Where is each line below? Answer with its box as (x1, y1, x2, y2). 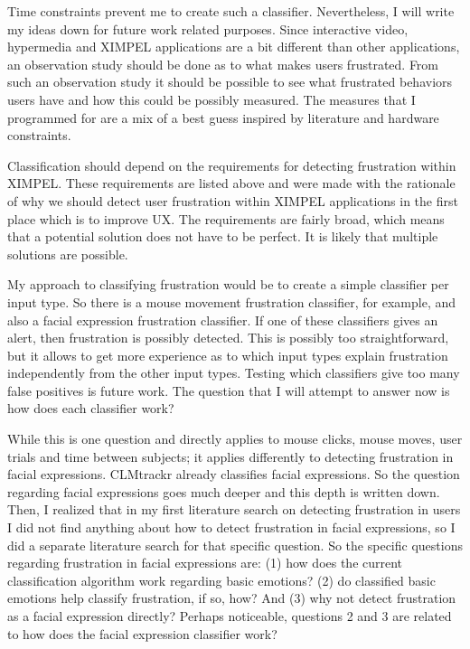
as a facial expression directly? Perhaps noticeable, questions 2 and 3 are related (7, 607, 452, 625)
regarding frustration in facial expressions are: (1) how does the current (7, 553, 403, 572)
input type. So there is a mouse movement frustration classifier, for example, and (7, 292, 456, 311)
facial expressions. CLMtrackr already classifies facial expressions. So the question (7, 465, 460, 484)
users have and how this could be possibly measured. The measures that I (7, 89, 416, 108)
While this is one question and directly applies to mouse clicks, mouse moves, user (7, 429, 463, 448)
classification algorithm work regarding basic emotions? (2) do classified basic (7, 570, 436, 589)
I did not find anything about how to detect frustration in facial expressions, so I (7, 518, 456, 537)
